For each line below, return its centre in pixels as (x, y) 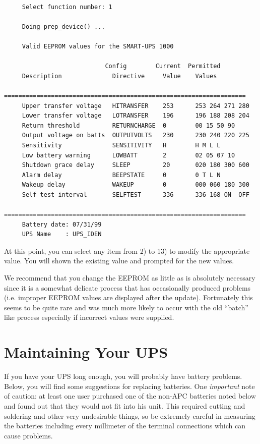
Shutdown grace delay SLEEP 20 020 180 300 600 (136, 165)
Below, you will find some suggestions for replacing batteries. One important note (129, 386)
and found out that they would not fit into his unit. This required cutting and (125, 405)
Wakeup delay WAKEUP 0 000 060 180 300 (136, 185)
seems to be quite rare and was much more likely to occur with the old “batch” (126, 307)
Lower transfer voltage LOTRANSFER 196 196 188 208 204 (136, 116)
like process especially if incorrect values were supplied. (89, 317)
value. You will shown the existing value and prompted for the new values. (119, 261)
